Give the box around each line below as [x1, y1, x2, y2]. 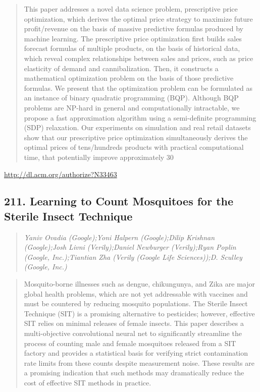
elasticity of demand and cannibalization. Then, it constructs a [24, 63, 219, 73]
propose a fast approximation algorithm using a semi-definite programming [24, 112, 256, 123]
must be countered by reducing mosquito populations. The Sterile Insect [24, 298, 248, 309]
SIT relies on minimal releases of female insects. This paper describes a [24, 318, 244, 328]
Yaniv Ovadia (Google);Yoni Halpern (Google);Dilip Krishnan [24, 232, 215, 242]
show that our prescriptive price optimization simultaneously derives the [24, 132, 248, 142]
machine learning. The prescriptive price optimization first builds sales [24, 33, 242, 43]
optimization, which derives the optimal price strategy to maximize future [24, 13, 253, 24]
